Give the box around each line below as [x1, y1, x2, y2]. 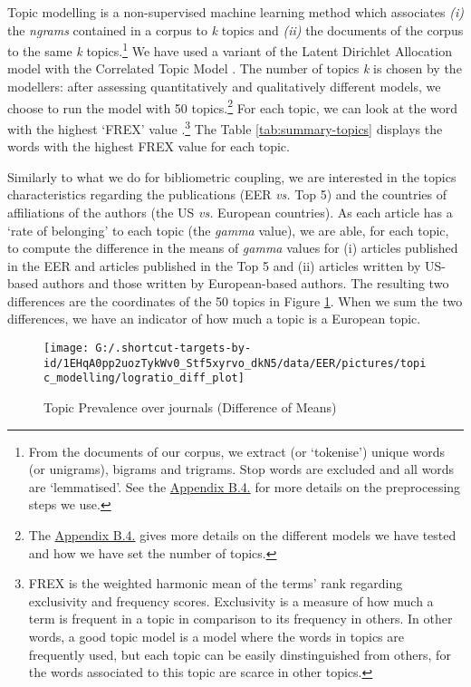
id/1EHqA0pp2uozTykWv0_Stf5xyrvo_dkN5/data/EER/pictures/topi [43, 356, 427, 370]
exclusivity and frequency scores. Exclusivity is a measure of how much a [28, 591, 434, 610]
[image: [43, 342, 90, 355]
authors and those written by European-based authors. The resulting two [42, 274, 449, 293]
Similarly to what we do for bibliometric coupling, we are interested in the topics [7, 167, 457, 186]
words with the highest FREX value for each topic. [7, 137, 290, 156]
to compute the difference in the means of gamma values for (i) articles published [7, 238, 458, 257]
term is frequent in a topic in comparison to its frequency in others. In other [28, 609, 453, 628]
